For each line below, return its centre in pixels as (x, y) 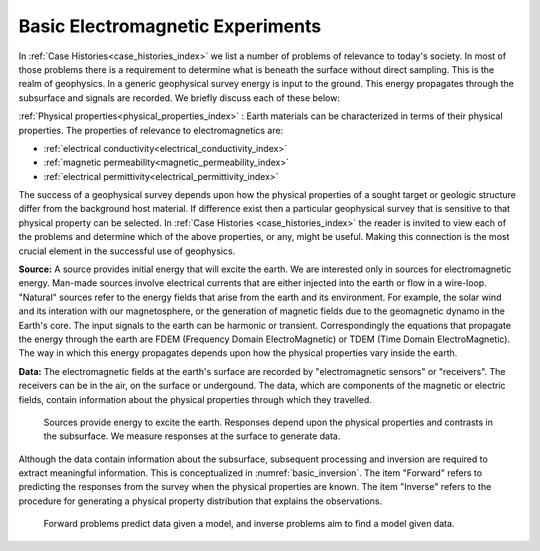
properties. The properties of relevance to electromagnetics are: (151, 130)
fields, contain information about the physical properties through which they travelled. (195, 399)
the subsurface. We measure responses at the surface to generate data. (192, 436)
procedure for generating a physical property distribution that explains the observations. (200, 501)
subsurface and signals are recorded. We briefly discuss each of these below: (179, 97)
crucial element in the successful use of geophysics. (127, 251)
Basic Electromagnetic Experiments (170, 26)
